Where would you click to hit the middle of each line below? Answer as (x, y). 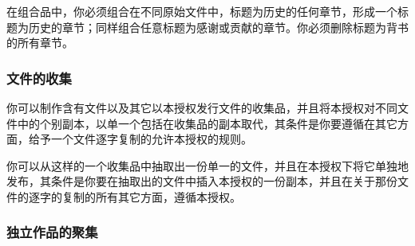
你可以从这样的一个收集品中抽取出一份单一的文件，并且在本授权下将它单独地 (207, 165)
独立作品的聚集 (52, 232)
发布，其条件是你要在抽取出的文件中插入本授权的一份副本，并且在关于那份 (202, 181)
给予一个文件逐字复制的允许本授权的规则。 (140, 139)
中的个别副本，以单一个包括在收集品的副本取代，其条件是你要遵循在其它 (207, 123)
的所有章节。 (40, 43)
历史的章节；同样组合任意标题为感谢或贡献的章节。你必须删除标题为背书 (218, 27)
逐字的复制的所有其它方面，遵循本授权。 (134, 196)
